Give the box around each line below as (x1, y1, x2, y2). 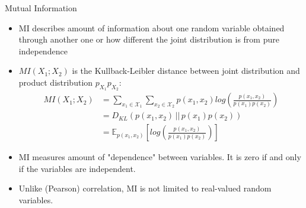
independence (18, 44, 68, 57)
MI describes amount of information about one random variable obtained (18, 21, 285, 34)
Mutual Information (5, 2, 77, 14)
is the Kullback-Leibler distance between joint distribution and (72, 64, 300, 77)
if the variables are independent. (18, 162, 136, 174)
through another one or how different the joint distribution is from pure (18, 33, 279, 45)
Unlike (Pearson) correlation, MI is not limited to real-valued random (18, 182, 272, 194)
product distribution (18, 76, 93, 88)
